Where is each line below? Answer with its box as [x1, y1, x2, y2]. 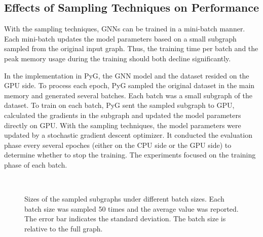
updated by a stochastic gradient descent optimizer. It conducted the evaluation [4, 130, 252, 140]
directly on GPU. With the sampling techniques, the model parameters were [4, 120, 241, 130]
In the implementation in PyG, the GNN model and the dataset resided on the [4, 70, 249, 81]
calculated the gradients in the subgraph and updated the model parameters [4, 109, 241, 120]
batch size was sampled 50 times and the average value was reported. [24, 203, 239, 214]
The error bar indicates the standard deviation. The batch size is [24, 213, 226, 224]
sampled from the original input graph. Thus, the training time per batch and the [4, 43, 258, 54]
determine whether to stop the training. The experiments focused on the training [4, 149, 256, 160]
